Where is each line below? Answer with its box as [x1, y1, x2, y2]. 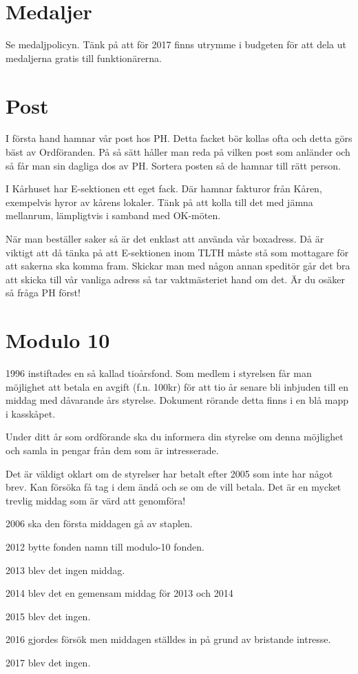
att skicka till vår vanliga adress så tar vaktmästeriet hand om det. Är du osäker [6, 272, 345, 286]
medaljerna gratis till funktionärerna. [6, 50, 162, 65]
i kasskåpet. [6, 406, 56, 420]
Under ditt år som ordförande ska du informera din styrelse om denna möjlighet [6, 429, 344, 444]
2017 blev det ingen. [6, 655, 91, 669]
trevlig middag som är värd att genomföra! [6, 493, 186, 507]
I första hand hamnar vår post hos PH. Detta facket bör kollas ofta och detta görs [6, 131, 352, 145]
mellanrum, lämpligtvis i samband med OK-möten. [6, 208, 221, 223]
